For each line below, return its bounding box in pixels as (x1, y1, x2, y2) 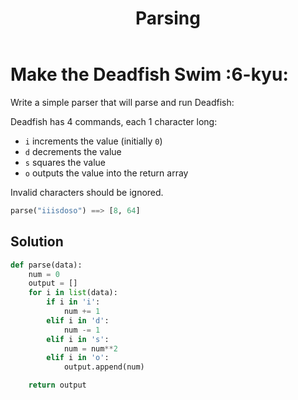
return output (28, 380, 87, 391)
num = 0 (28, 269, 60, 279)
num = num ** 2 (63, 343, 118, 354)
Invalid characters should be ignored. (10, 186, 164, 198)
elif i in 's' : (46, 334, 110, 344)
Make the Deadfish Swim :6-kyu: (10, 63, 289, 86)
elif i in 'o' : (46, 353, 110, 363)
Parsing (135, 7, 201, 30)
